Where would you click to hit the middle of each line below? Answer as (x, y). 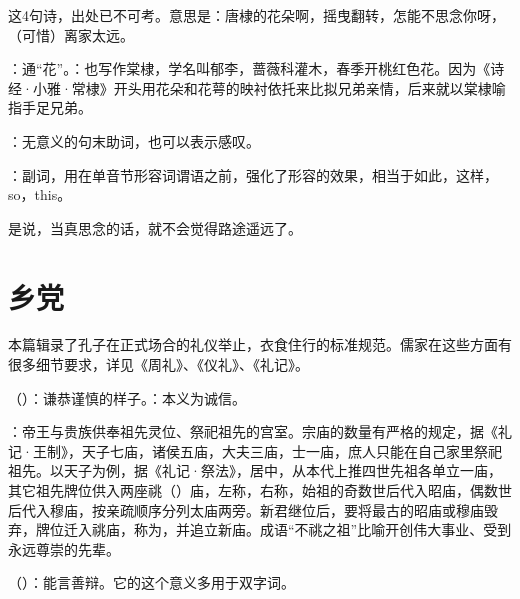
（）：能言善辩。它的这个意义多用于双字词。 (151, 582)
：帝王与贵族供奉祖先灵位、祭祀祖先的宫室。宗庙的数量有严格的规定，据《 (253, 431)
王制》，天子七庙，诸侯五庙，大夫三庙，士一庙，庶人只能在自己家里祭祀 (267, 450)
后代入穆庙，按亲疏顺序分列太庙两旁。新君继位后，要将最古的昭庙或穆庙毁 (253, 509)
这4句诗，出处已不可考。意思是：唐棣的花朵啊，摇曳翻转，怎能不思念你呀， (256, 15)
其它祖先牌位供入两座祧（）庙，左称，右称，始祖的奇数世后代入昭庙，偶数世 (260, 490)
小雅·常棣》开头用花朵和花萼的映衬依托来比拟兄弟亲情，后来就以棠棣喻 (269, 87)
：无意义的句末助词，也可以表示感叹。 (134, 140)
